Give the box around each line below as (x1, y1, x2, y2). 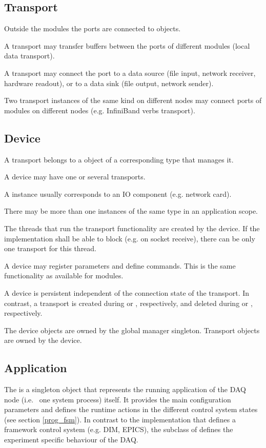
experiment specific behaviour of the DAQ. (4, 434, 138, 445)
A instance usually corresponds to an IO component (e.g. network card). (4, 188, 232, 199)
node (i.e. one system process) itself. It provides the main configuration (4, 394, 231, 404)
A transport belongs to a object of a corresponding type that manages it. (4, 154, 234, 165)
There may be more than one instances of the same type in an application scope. (4, 206, 258, 216)
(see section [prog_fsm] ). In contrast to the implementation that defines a (4, 414, 236, 424)
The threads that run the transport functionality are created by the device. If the (4, 222, 260, 233)
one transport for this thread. (4, 243, 97, 254)
